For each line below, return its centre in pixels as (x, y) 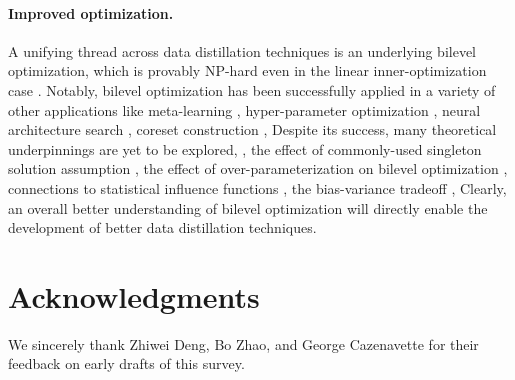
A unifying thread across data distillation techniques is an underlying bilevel (242, 50)
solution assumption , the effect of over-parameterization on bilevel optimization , (258, 168)
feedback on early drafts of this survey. (126, 363)
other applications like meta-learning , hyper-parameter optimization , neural (244, 109)
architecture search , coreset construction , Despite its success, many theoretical (252, 129)
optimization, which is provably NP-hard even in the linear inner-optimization (247, 70)
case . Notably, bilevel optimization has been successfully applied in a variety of (252, 89)
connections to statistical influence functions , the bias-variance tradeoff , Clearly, (257, 187)
